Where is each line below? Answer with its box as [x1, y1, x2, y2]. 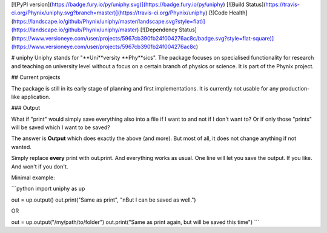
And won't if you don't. [11, 163, 68, 170]
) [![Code [205, 9, 228, 16]
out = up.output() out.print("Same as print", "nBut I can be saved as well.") [11, 196, 196, 203]
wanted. [11, 143, 31, 150]
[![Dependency [140, 26, 178, 33]
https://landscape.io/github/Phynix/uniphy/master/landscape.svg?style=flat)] [13, 18, 205, 25]
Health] [229, 9, 248, 16]
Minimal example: [11, 174, 55, 181]
